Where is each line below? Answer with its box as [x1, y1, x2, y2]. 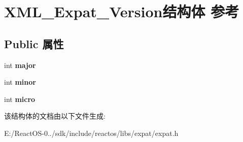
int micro [4, 93, 36, 104]
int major [4, 59, 36, 70]
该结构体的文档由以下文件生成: [4, 111, 106, 121]
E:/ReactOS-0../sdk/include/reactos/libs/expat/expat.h [4, 127, 179, 138]
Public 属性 [4, 35, 64, 51]
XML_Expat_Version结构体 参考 [4, 1, 239, 22]
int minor [4, 77, 36, 87]
